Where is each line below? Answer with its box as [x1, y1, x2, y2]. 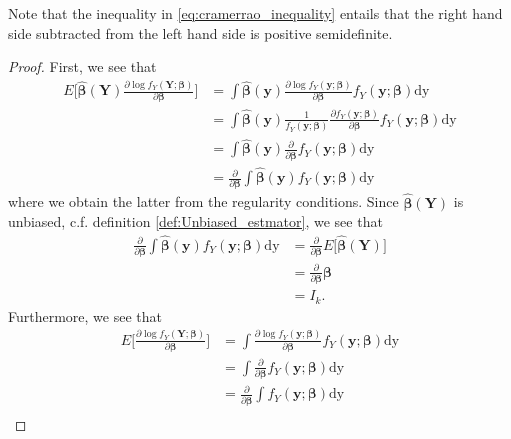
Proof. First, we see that [8, 56, 157, 77]
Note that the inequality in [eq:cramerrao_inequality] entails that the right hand [8, 3, 503, 23]
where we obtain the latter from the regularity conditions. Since [8, 191, 399, 212]
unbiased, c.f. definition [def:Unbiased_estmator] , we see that [8, 211, 383, 232]
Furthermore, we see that [8, 305, 162, 326]
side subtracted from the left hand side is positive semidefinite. [8, 22, 393, 43]
